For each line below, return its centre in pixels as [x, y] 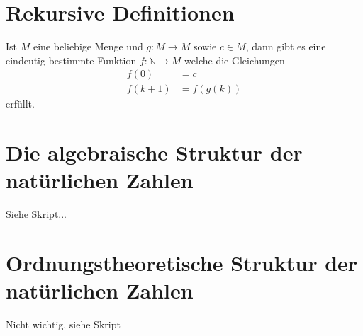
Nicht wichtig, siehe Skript [63, 324]
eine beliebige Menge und [88, 46]
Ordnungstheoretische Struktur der [182, 263]
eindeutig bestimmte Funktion [71, 60]
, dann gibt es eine [286, 46]
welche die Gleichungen [235, 60]
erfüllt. [20, 104]
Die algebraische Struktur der [154, 152]
